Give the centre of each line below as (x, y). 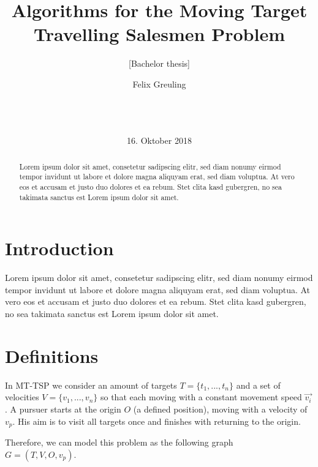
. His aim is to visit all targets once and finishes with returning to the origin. (157, 421)
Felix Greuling (159, 84)
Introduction (59, 248)
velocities (22, 397)
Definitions (52, 355)
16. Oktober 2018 (159, 140)
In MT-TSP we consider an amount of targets (91, 385)
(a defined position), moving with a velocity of (220, 409)
